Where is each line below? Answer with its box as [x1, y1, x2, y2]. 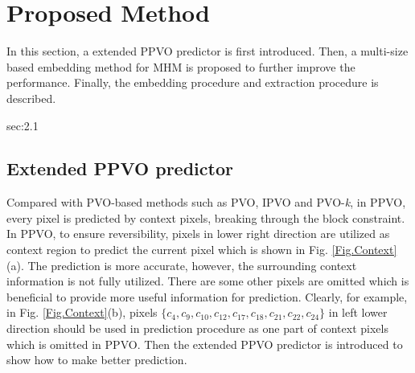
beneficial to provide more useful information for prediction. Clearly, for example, [6, 288, 408, 305]
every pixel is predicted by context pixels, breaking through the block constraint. [6, 209, 405, 226]
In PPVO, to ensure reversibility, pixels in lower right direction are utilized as [6, 225, 390, 242]
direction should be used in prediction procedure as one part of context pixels [6, 320, 388, 337]
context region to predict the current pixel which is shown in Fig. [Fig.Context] [6, 241, 397, 258]
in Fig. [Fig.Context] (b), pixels [6, 304, 158, 321]
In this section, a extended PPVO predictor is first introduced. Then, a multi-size [6, 43, 409, 59]
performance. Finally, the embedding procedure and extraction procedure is [6, 74, 379, 91]
